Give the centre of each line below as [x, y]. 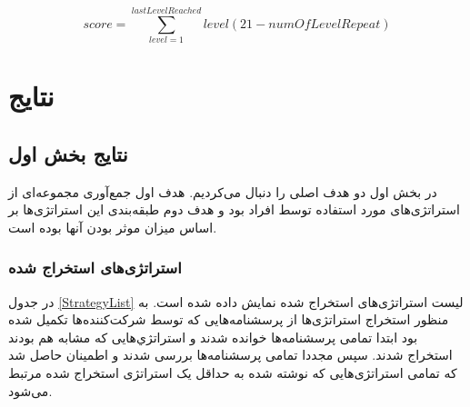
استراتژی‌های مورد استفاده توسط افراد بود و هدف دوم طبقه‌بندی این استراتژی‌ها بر [234, 209]
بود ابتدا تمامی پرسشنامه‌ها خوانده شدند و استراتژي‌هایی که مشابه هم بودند [213, 337]
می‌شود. [30, 390]
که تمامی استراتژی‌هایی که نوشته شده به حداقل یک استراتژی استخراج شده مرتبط [233, 373]
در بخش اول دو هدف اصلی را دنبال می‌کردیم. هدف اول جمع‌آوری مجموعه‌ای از [223, 191]
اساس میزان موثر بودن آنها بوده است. [113, 227]
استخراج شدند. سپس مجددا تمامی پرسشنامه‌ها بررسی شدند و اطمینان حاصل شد [230, 355]
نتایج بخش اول [68, 153]
